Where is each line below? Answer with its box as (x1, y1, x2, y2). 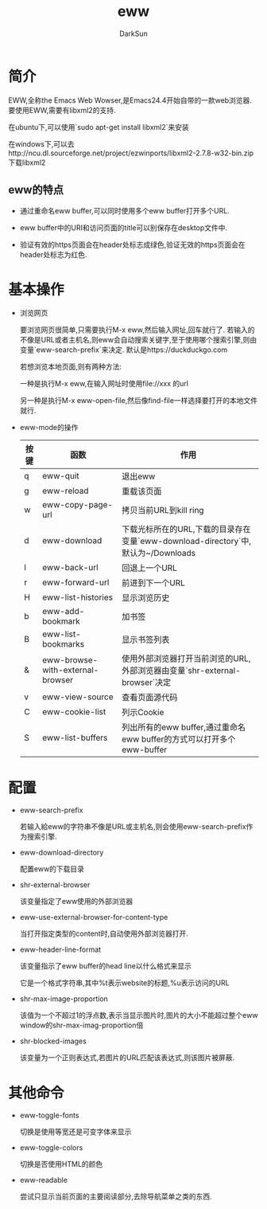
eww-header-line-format (19, 945, 102, 954)
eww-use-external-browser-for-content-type (19, 913, 168, 922)
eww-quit (42, 471, 79, 482)
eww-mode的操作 (19, 423, 79, 432)
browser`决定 (122, 677, 172, 688)
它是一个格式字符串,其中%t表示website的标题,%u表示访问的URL (19, 978, 230, 988)
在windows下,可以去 (8, 139, 75, 149)
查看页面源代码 (122, 692, 178, 703)
